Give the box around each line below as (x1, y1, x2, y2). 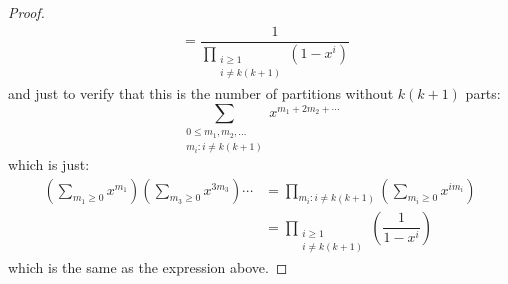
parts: (465, 83, 501, 104)
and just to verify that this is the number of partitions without (8, 83, 394, 104)
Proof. (8, 2, 45, 22)
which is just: (8, 154, 90, 175)
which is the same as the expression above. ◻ (8, 257, 288, 278)
